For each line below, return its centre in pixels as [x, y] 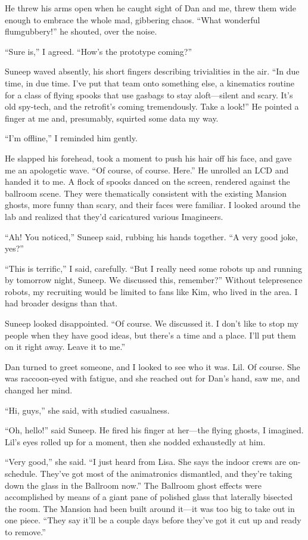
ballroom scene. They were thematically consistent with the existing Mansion [146, 193]
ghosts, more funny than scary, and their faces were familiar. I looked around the [153, 205]
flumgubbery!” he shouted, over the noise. [81, 31]
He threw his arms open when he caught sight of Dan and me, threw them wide [150, 8]
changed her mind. [39, 390]
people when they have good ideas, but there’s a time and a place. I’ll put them [150, 335]
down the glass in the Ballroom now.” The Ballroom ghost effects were [133, 485]
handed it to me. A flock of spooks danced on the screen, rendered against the [147, 181]
